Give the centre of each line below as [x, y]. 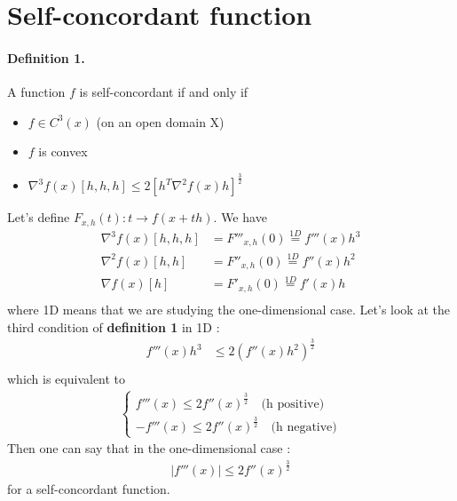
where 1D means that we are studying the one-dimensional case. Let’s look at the [228, 309]
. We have [240, 217]
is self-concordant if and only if [164, 92]
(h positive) [293, 404]
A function [36, 92]
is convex [63, 151]
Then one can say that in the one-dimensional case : [149, 448]
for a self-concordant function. [89, 489]
